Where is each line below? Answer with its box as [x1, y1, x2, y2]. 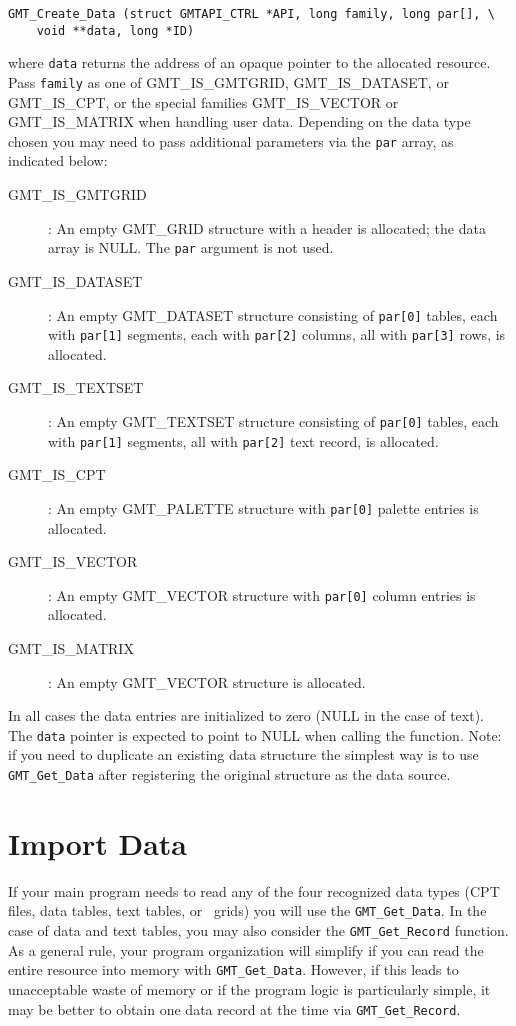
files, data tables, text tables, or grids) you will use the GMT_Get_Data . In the [8, 900, 487, 921]
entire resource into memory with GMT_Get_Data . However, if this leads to [8, 959, 459, 980]
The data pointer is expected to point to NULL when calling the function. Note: [8, 724, 502, 745]
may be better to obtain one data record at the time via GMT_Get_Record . [8, 998, 461, 1019]
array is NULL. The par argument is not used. [48, 237, 334, 258]
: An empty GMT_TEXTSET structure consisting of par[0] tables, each [48, 411, 499, 431]
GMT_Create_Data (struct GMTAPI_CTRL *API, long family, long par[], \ [8, 7, 495, 21]
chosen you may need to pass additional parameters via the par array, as [8, 130, 454, 151]
